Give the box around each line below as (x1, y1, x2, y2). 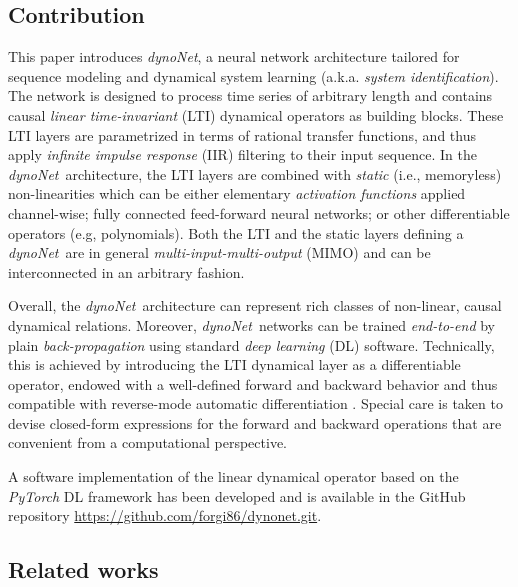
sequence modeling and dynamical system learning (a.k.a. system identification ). (8, 65, 499, 86)
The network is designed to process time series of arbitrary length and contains (8, 85, 493, 106)
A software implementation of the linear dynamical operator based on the (8, 466, 459, 487)
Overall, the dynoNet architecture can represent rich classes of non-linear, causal (8, 295, 502, 316)
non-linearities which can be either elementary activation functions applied (8, 183, 466, 204)
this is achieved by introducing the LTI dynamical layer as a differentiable (8, 354, 461, 375)
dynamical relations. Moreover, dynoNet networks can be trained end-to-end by (8, 314, 495, 335)
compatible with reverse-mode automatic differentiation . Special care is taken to (8, 393, 503, 414)
